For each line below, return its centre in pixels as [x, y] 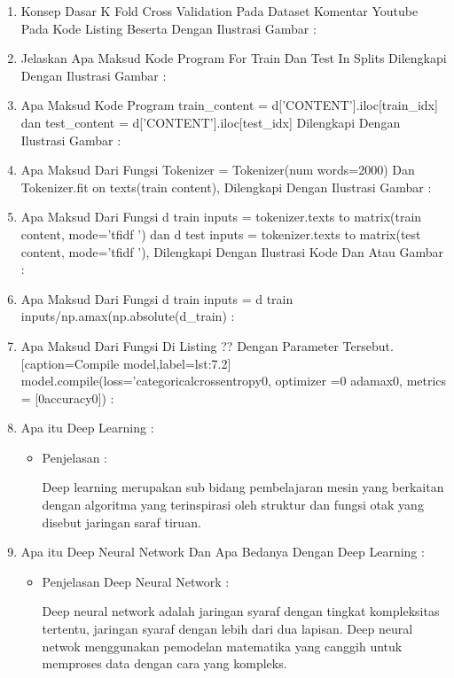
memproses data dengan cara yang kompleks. [164, 663]
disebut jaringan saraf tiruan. [121, 522]
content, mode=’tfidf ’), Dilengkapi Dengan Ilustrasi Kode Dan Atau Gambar [232, 251]
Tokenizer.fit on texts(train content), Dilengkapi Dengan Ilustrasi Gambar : [226, 187]
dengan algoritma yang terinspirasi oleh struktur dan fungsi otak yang [233, 505]
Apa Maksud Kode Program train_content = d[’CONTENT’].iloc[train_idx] [229, 105]
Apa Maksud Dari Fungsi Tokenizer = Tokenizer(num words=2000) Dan [218, 170]
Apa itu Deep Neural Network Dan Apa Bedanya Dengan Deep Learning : [223, 552]
